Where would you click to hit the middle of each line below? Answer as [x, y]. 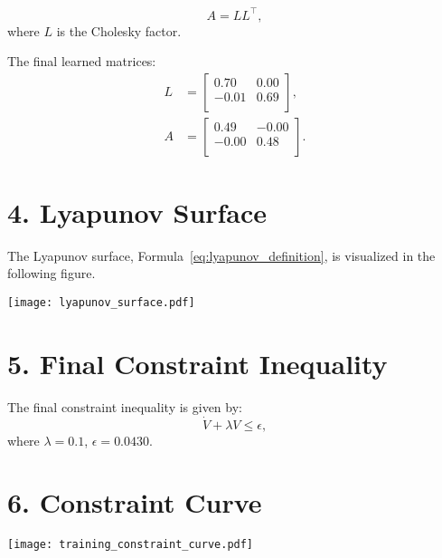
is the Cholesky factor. [119, 30]
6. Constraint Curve [135, 502]
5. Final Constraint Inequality [197, 363]
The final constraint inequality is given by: [125, 406]
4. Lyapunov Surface [137, 212]
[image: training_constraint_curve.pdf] [131, 545]
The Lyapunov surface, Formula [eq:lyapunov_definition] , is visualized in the [221, 255]
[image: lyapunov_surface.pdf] [101, 303]
